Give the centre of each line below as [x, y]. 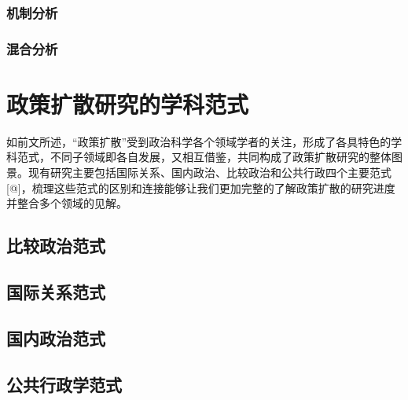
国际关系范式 [56, 291]
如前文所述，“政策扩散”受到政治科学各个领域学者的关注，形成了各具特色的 [199, 141]
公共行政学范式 [64, 384]
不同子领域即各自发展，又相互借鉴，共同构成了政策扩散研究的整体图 [226, 157]
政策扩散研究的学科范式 [128, 103]
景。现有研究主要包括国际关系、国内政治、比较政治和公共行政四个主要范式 [199, 172]
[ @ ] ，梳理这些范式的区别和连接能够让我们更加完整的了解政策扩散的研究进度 [201, 187]
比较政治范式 [56, 246]
